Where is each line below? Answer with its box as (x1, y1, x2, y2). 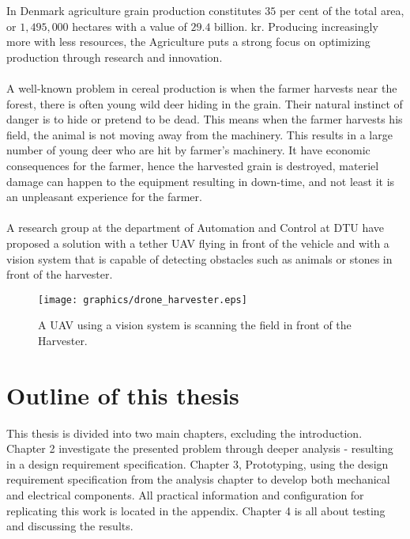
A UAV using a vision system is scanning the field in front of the (38, 317, 352, 333)
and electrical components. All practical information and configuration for (6, 487, 364, 503)
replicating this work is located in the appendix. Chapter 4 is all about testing (6, 502, 386, 518)
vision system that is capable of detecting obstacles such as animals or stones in (6, 250, 393, 267)
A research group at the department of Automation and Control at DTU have (6, 219, 385, 236)
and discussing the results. (6, 518, 134, 534)
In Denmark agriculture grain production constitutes (6, 2, 261, 18)
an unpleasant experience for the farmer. (6, 188, 202, 205)
